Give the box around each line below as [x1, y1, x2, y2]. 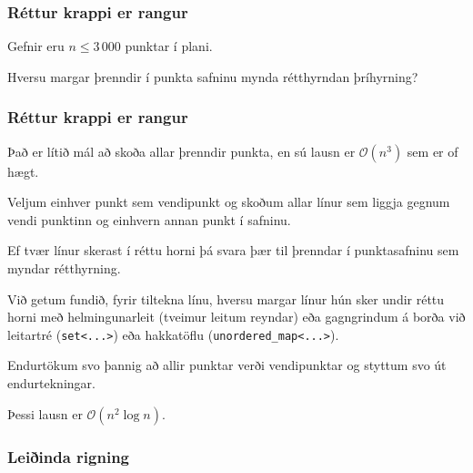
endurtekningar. [7, 374, 96, 393]
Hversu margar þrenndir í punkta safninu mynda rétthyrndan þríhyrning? [7, 67, 418, 86]
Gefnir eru [7, 36, 65, 56]
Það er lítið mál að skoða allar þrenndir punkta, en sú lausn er [7, 141, 356, 160]
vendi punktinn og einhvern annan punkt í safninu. [7, 210, 291, 229]
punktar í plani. [125, 36, 213, 56]
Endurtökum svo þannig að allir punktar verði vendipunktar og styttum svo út [7, 355, 447, 375]
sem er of [407, 141, 458, 160]
